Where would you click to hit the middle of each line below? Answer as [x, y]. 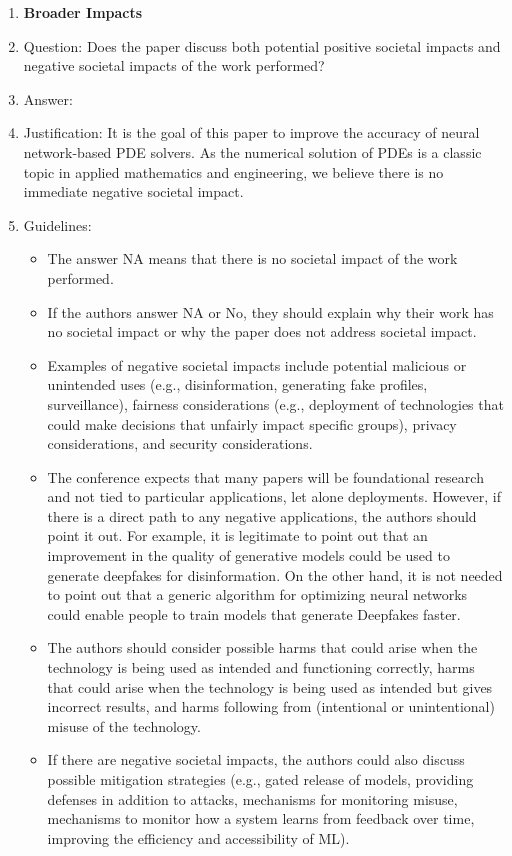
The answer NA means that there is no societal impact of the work [252, 258]
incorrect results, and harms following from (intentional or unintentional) [271, 706]
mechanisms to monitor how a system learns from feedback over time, [261, 818]
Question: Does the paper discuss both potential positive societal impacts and [262, 45]
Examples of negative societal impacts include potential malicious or [257, 364]
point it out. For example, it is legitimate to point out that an [237, 535]
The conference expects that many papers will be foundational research [265, 476]
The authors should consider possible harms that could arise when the [262, 647]
